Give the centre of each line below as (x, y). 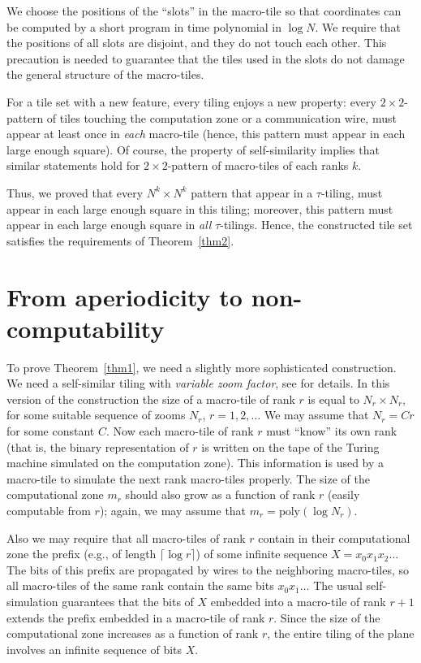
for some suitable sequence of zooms (96, 415)
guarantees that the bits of (128, 601)
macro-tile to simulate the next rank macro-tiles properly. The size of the (188, 478)
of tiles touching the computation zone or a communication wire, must (221, 117)
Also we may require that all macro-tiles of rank (126, 537)
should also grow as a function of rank (220, 494)
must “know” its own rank (332, 431)
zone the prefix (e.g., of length (82, 554)
